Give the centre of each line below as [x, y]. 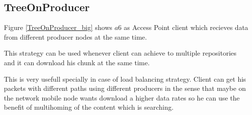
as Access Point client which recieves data [186, 27]
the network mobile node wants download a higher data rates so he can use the [122, 97]
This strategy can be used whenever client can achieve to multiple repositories [120, 53]
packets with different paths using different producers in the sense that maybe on [125, 88]
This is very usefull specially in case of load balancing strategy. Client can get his [125, 79]
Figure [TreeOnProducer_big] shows [58, 27]
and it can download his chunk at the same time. [77, 62]
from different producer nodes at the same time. [75, 36]
